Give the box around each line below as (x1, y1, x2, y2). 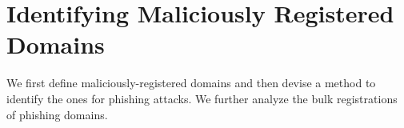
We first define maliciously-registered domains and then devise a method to (6, 74, 376, 91)
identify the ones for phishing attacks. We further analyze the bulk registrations (6, 90, 398, 106)
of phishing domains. (6, 106, 108, 122)
